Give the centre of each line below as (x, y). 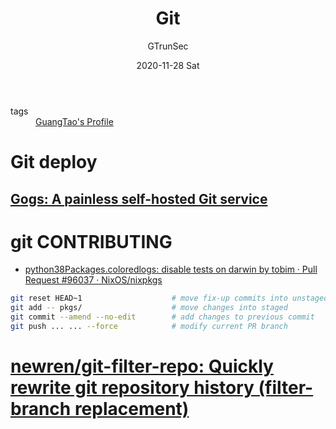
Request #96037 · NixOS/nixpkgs (93, 280)
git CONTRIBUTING (91, 241)
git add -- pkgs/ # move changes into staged (149, 308)
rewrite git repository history (132, 388)
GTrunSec (168, 46)
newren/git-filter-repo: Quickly (142, 366)
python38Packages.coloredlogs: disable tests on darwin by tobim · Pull (171, 269)
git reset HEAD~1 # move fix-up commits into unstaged (169, 298)
